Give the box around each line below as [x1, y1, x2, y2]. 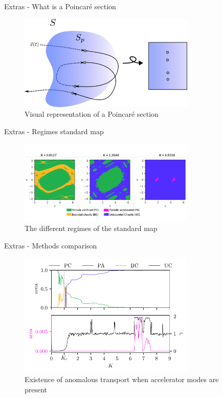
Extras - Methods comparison [4, 240, 97, 250]
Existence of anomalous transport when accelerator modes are [25, 374, 219, 385]
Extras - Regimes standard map [4, 126, 104, 137]
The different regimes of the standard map [25, 223, 158, 234]
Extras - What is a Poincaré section [4, 1, 116, 11]
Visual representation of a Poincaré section [25, 109, 159, 119]
